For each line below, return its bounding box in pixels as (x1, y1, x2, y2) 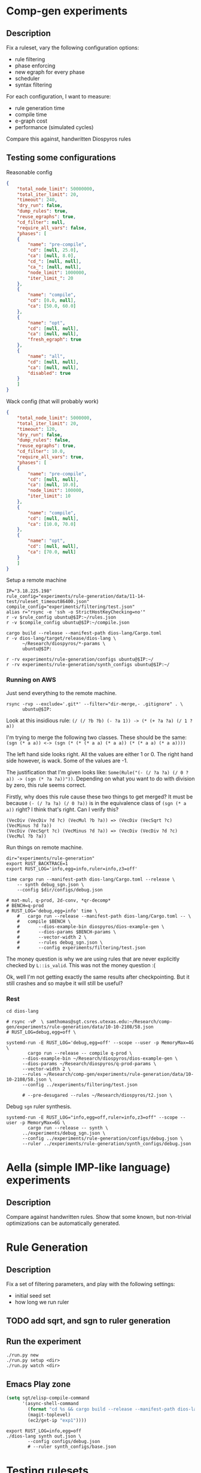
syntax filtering (14, 81, 52, 88)
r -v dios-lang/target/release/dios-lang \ (6, 636, 117, 642)
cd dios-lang (6, 1008, 39, 1015)
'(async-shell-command (22, 1400, 79, 1406)
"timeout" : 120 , (17, 426, 58, 432)
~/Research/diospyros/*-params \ (22, 641, 106, 647)
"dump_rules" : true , (17, 208, 68, 214)
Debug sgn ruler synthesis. (6, 1103, 72, 1110)
